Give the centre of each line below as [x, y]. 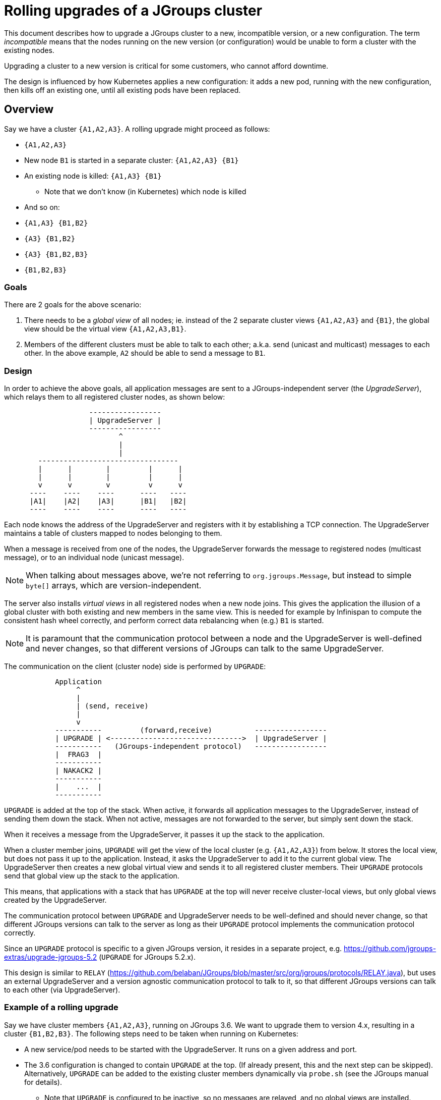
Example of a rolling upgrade [61, 1007]
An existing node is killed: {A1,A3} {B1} [93, 176]
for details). [43, 1082]
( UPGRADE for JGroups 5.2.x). [147, 957]
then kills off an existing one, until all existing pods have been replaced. [122, 90]
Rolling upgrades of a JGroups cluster [133, 11]
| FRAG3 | [78, 755]
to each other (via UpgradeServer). [62, 990]
